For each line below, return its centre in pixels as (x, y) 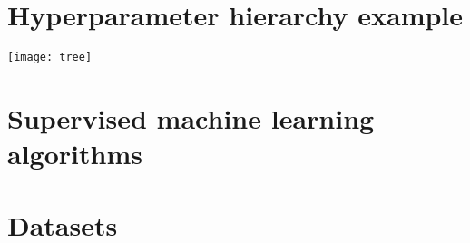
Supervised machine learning (191, 117)
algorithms (75, 154)
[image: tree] (50, 58)
